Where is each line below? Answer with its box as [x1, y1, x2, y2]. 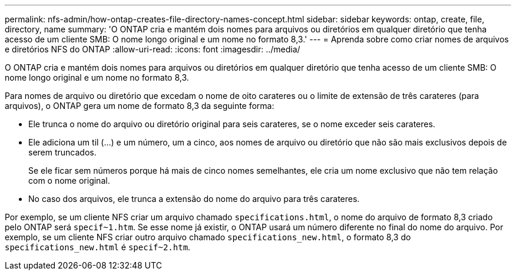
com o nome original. [28, 175, 110, 185]
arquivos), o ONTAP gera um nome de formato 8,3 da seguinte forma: [5, 101, 274, 111]
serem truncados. [28, 147, 97, 157]
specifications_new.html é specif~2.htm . [5, 242, 191, 252]
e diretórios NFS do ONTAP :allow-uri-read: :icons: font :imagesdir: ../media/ [5, 44, 300, 54]
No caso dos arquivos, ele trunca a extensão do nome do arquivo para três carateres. [28, 194, 360, 204]
